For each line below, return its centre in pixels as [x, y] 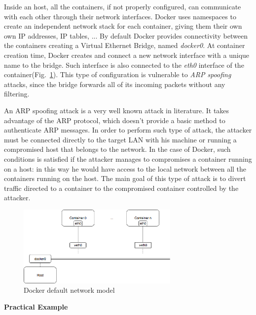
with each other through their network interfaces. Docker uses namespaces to [120, 16]
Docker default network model [69, 290]
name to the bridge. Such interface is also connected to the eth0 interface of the [124, 65]
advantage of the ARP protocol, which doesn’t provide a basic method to [115, 120]
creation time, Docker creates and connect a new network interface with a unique [127, 55]
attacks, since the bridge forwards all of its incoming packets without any [115, 84]
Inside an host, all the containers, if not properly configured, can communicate [123, 6]
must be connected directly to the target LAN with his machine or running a [120, 139]
